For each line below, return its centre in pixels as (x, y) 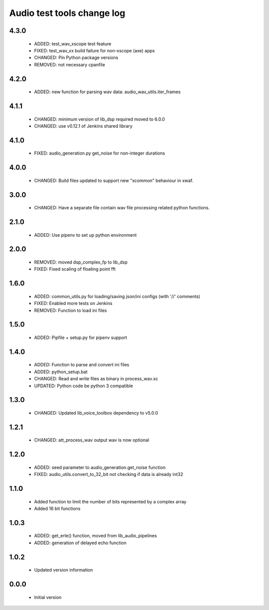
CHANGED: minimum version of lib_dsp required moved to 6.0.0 (100, 119)
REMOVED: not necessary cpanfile (70, 64)
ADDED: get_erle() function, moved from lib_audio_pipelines (95, 536)
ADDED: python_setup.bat (61, 372)
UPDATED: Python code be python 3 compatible (83, 386)
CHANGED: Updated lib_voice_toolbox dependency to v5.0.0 (96, 413)
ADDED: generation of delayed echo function (80, 543)
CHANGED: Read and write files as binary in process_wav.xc (96, 379)
